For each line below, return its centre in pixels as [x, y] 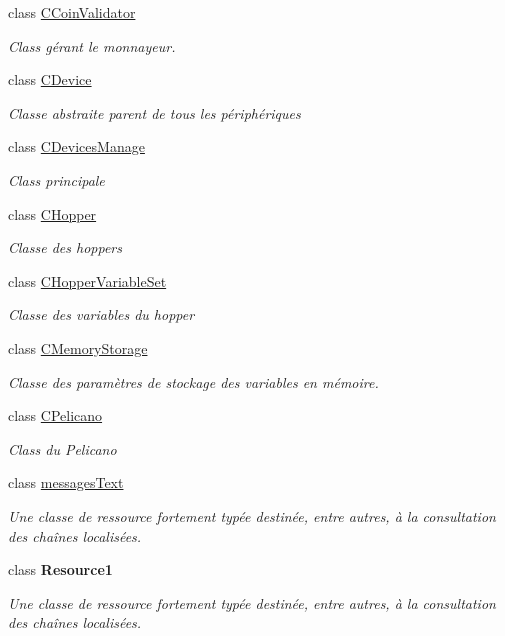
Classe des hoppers [65, 247]
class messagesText [66, 482]
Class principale [56, 179]
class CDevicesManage [76, 146]
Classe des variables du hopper [101, 314]
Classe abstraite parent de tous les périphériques [154, 112]
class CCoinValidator [72, 12]
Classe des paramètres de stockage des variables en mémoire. [193, 381]
